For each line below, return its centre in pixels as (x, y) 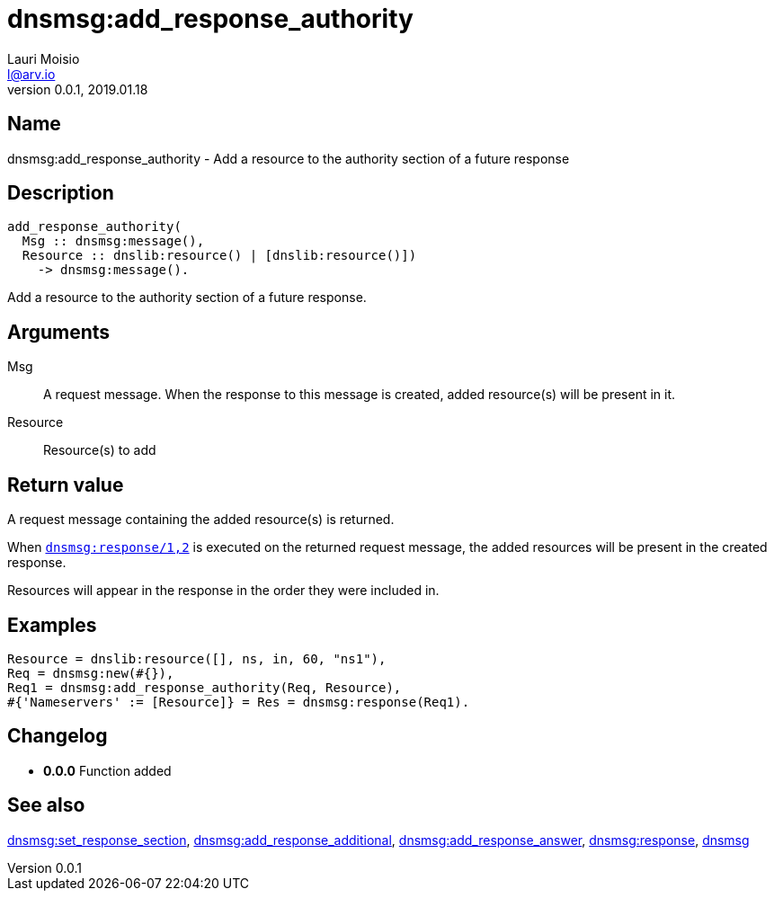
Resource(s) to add (100, 450)
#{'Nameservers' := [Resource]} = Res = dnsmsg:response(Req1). (239, 702)
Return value (66, 485)
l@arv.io (31, 74)
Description (61, 193)
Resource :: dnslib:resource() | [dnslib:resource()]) (219, 256)
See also (46, 805)
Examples (52, 625)
